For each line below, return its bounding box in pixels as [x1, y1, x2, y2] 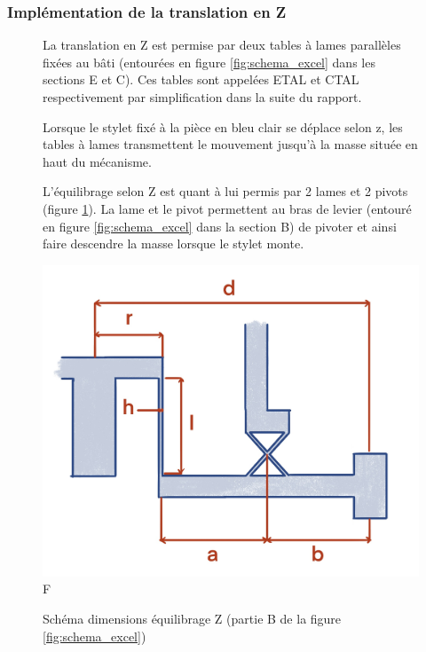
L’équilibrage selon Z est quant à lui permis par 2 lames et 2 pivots [43, 182, 408, 200]
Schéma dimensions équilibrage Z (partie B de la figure [43, 609, 342, 627]
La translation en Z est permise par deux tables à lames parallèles [43, 35, 401, 54]
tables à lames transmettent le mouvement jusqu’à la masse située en [43, 135, 418, 153]
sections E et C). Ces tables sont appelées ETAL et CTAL [43, 70, 359, 89]
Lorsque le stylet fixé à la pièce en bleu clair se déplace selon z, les [43, 117, 403, 136]
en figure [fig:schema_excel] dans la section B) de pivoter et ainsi [43, 216, 397, 235]
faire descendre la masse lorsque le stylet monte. [43, 234, 304, 253]
